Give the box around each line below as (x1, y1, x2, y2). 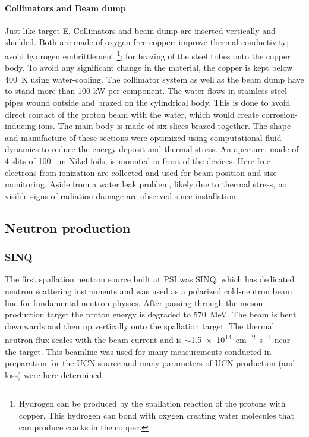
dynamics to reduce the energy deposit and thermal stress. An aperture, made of (5, 143, 299, 155)
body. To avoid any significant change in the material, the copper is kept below (5, 61, 293, 74)
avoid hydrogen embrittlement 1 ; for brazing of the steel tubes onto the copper (5, 48, 291, 62)
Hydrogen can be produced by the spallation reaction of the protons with (18, 397, 286, 410)
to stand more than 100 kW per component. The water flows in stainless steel (5, 84, 287, 97)
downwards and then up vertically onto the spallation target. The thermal (5, 319, 275, 332)
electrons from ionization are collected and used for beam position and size (5, 166, 277, 178)
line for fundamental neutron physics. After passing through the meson (5, 296, 263, 309)
